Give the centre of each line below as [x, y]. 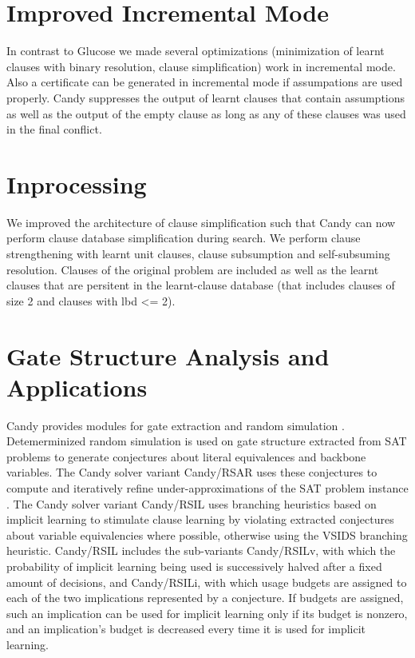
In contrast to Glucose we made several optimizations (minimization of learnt [196, 51]
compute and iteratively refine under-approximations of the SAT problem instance [207, 488]
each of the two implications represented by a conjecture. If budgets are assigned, [205, 598]
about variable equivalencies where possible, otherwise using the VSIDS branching [207, 534]
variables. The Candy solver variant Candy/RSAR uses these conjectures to [192, 472]
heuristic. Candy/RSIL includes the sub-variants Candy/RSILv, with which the [201, 550]
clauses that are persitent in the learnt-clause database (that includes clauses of [201, 285]
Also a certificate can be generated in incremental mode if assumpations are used [205, 82]
